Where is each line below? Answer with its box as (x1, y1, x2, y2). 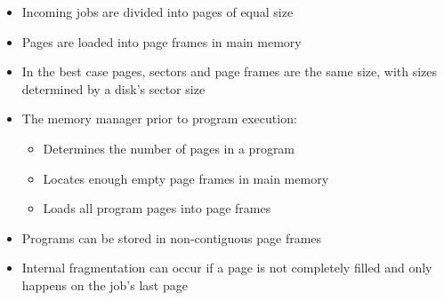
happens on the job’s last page (21, 275, 188, 294)
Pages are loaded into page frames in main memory (21, 32, 302, 51)
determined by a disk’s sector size (21, 79, 206, 98)
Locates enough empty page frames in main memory (43, 169, 329, 187)
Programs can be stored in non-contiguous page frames (21, 228, 322, 247)
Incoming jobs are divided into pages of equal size (21, 3, 294, 20)
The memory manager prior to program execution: (21, 109, 297, 128)
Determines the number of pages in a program (43, 138, 295, 157)
